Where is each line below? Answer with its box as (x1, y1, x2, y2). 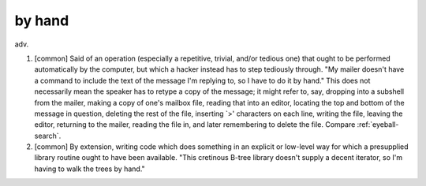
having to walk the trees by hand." (34, 164, 145, 173)
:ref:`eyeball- (357, 120, 399, 129)
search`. (34, 131, 62, 140)
